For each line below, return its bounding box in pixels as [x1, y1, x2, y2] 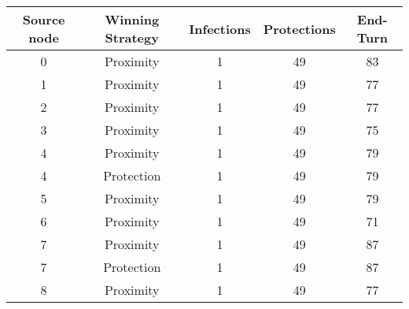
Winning [105, 10, 160, 28]
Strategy [105, 28, 159, 47]
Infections [189, 19, 251, 38]
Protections [263, 19, 336, 38]
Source [22, 10, 65, 28]
